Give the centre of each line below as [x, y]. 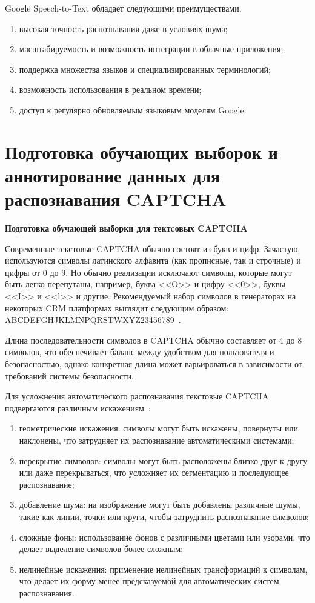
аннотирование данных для [113, 175]
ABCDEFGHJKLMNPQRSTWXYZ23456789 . [93, 320]
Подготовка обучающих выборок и [141, 151]
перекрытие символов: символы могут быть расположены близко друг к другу [163, 460]
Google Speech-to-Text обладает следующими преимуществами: [123, 8]
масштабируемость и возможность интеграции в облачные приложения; [151, 49]
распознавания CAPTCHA [116, 199]
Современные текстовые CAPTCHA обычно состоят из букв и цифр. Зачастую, [153, 248]
